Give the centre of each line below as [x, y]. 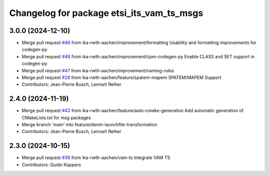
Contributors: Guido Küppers [51, 165]
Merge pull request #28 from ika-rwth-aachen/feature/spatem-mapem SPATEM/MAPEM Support [122, 78]
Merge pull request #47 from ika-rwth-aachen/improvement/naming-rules [98, 70]
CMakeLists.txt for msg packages [56, 118]
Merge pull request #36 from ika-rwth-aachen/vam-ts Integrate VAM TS [96, 158]
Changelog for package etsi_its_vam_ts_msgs [106, 13]
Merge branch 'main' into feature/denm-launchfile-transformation [89, 125]
